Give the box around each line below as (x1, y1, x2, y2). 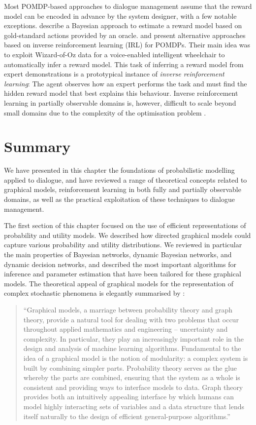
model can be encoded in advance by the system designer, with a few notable (4, 10, 237, 21)
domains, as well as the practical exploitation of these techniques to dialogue (4, 194, 235, 204)
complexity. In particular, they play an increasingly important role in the (23, 333, 244, 344)
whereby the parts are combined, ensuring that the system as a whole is (23, 372, 240, 383)
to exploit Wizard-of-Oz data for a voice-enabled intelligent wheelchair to (4, 49, 225, 59)
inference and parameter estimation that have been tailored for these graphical (4, 269, 241, 279)
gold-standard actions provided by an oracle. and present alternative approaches (4, 30, 246, 40)
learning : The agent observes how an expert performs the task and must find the (4, 78, 247, 88)
